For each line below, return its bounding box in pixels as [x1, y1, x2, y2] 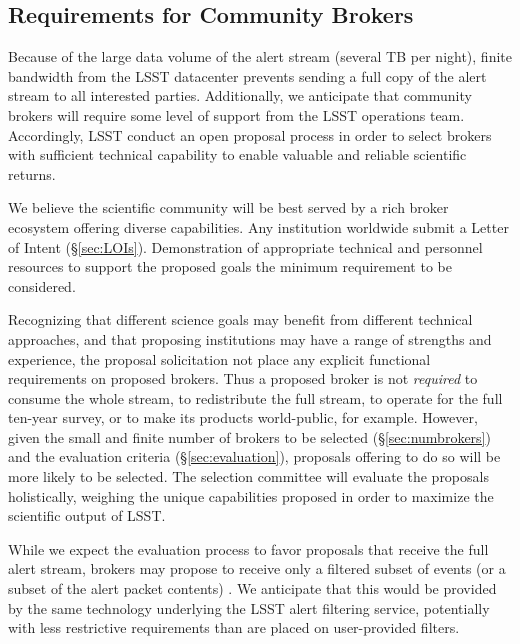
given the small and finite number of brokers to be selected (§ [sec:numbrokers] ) [8, 426, 491, 447]
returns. [8, 163, 56, 184]
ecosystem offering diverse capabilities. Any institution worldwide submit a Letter [8, 216, 509, 237]
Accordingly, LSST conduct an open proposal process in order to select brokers [8, 124, 492, 145]
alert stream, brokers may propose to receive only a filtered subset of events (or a [8, 558, 506, 579]
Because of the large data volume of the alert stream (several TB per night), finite [8, 46, 512, 67]
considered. [8, 275, 76, 296]
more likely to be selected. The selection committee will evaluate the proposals [8, 466, 489, 487]
